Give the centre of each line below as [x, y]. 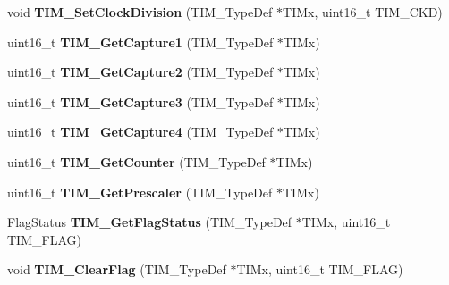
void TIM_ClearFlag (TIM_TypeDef [117, 269]
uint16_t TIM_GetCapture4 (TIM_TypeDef [140, 132]
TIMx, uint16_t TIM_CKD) [363, 12]
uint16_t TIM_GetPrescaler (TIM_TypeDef [140, 192]
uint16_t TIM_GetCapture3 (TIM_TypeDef [140, 101]
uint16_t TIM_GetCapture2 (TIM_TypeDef [140, 72]
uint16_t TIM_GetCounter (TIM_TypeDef [136, 161]
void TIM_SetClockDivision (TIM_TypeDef [140, 12]
